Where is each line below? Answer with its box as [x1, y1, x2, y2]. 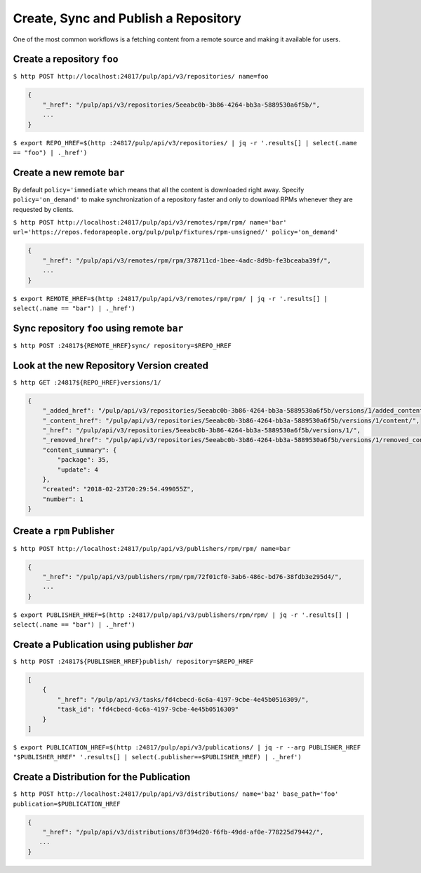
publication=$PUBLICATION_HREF [13, 800, 121, 808]
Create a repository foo [13, 53, 119, 65]
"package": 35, [57, 456, 110, 464]
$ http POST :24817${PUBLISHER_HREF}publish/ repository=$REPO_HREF [13, 658, 254, 666]
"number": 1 [42, 495, 84, 503]
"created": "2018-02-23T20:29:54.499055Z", [42, 485, 194, 493]
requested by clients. [13, 205, 74, 213]
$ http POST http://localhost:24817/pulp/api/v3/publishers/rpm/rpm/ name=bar [13, 545, 291, 552]
